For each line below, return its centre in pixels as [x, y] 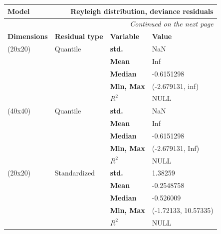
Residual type [79, 36]
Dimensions [28, 36]
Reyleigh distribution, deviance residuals [142, 11]
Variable [125, 36]
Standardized [75, 173]
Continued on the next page [172, 24]
